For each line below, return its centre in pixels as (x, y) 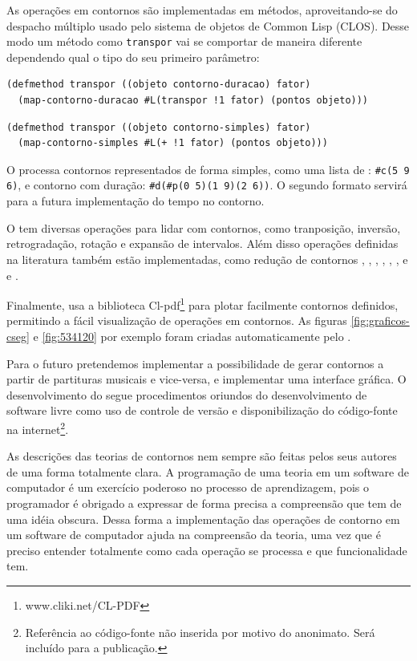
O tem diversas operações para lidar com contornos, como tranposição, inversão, (204, 227)
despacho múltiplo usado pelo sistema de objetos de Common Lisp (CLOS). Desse (208, 25)
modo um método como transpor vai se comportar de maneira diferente (184, 41)
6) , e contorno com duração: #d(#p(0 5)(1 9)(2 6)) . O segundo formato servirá (207, 185)
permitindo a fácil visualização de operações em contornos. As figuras (177, 320)
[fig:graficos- (380, 320)
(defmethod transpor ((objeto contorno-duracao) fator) (159, 85)
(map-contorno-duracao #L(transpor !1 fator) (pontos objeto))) (193, 101)
